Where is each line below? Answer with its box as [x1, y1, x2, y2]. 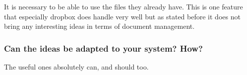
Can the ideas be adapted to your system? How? [4, 42, 203, 54]
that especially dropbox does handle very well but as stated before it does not [4, 11, 241, 21]
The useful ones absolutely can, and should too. [4, 62, 149, 72]
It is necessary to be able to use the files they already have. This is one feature [4, 1, 243, 11]
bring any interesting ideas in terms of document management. [4, 21, 195, 31]
